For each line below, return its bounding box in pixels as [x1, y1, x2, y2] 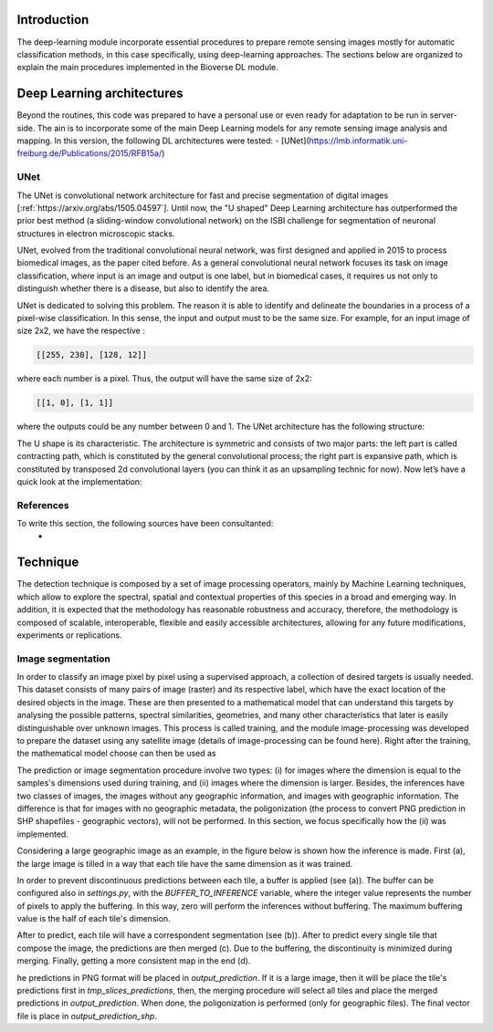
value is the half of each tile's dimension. [16, 913, 171, 924]
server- [429, 109, 457, 120]
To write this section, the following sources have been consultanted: [16, 518, 274, 529]
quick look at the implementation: [16, 475, 142, 487]
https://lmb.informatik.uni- [309, 135, 408, 146]
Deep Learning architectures [16, 86, 184, 101]
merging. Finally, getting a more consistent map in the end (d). [16, 955, 251, 966]
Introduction [16, 12, 89, 27]
